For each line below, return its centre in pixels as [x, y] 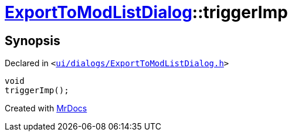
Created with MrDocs [46, 108]
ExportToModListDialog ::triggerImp [146, 12]
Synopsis [33, 40]
